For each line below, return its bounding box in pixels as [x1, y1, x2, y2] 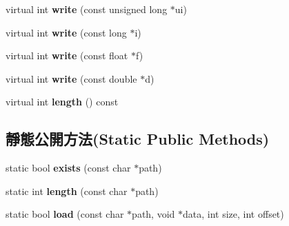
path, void [132, 207, 175, 221]
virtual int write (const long [6, 25, 127, 39]
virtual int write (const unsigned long [6, 2, 168, 16]
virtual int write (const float [6, 48, 128, 63]
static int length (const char [6, 183, 128, 198]
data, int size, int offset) [183, 207, 284, 221]
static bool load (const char [6, 207, 124, 221]
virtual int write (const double [6, 71, 137, 85]
